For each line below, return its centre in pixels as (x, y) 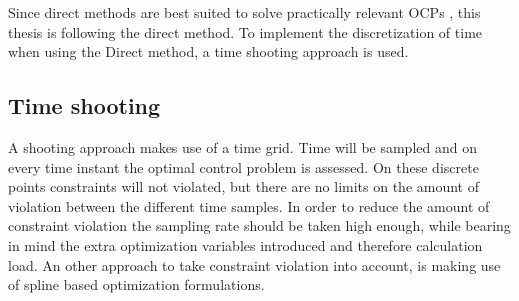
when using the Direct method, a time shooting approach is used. (208, 51)
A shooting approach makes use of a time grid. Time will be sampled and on (242, 146)
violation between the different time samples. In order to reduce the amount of (249, 205)
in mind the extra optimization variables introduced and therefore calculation (245, 244)
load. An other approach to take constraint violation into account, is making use (254, 264)
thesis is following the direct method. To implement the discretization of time (245, 31)
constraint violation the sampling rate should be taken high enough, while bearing (259, 225)
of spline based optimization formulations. (136, 284)
